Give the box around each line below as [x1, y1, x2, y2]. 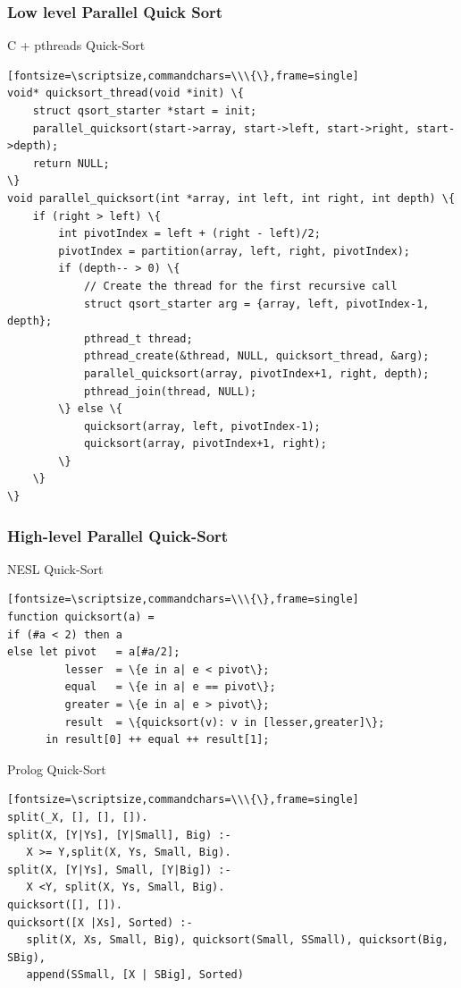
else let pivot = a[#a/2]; [7, 646, 180, 659]
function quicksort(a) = [7, 611, 155, 624]
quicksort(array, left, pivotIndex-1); [83, 419, 321, 433]
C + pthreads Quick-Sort [7, 36, 146, 55]
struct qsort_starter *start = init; [32, 105, 257, 117]
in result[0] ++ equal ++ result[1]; [45, 733, 270, 747]
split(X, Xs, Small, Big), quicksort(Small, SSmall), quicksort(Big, [26, 933, 448, 947]
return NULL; [32, 156, 110, 170]
